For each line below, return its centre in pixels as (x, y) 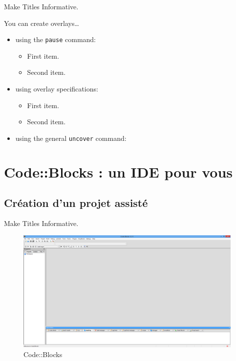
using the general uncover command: (71, 138)
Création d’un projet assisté (76, 203)
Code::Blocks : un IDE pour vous (118, 171)
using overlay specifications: (57, 89)
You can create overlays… (42, 23)
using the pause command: (56, 39)
